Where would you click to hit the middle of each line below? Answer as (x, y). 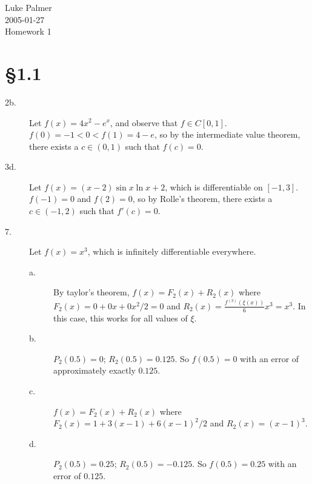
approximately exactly (95, 370)
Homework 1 (28, 31)
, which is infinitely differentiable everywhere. (172, 251)
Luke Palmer (28, 7)
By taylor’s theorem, (91, 292)
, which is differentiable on (214, 187)
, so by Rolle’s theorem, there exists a (202, 199)
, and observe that (144, 122)
